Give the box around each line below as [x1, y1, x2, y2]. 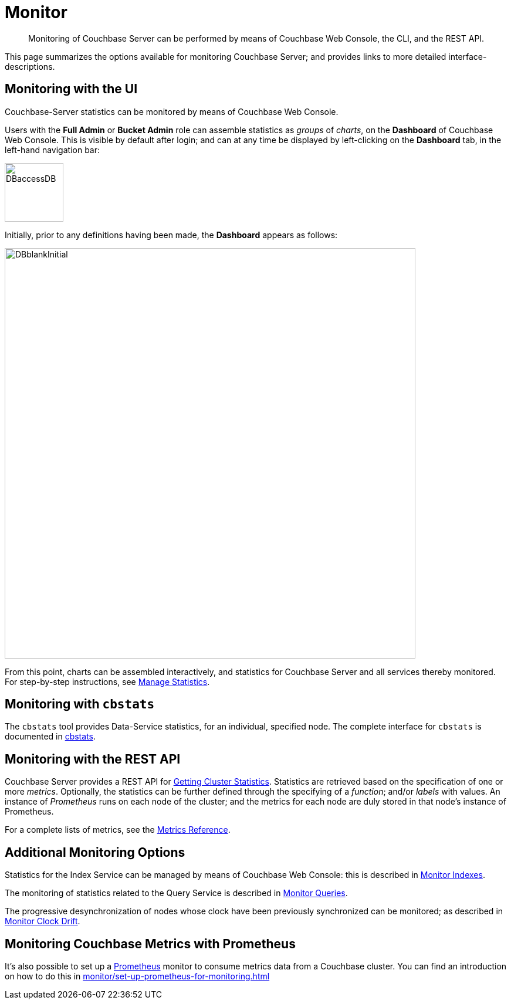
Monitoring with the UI [5, 82, 138, 97]
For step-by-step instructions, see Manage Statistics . [5, 676, 210, 687]
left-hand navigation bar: [5, 144, 100, 155]
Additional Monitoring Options [5, 844, 185, 860]
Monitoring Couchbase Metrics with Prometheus [5, 936, 296, 951]
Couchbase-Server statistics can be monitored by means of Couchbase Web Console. [5, 106, 339, 117]
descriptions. [5, 61, 55, 72]
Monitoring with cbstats [5, 697, 155, 712]
